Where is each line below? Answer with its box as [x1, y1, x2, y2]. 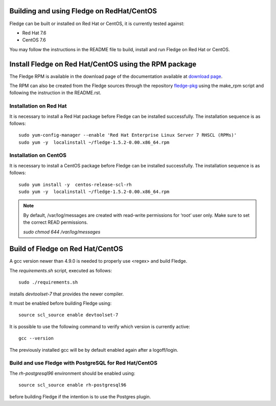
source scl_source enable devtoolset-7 [18, 312, 119, 318]
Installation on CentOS [9, 152, 66, 159]
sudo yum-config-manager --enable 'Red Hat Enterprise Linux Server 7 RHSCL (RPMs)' [18, 132, 237, 138]
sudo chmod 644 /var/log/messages [23, 228, 101, 235]
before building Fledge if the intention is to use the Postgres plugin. [9, 393, 151, 399]
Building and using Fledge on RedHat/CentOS [9, 7, 157, 15]
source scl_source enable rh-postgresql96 [18, 382, 127, 388]
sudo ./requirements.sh [18, 280, 78, 285]
